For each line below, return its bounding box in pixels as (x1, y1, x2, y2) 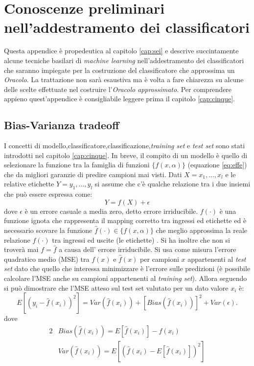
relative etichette (4, 179, 54, 189)
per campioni (140, 253, 179, 264)
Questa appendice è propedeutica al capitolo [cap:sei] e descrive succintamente (4, 46, 239, 56)
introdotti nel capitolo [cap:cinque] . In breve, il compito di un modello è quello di (4, 150, 248, 160)
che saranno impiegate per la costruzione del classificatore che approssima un (4, 65, 235, 75)
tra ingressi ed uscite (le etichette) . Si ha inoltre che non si (52, 234, 230, 245)
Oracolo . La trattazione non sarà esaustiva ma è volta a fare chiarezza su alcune (4, 74, 244, 85)
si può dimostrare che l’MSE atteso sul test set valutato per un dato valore (4, 282, 229, 293)
